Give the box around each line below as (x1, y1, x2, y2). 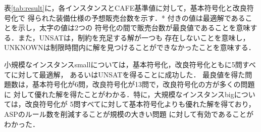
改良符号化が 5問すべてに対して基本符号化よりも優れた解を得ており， (25, 99, 255, 109)
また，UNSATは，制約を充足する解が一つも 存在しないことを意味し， (18, 32, 250, 42)
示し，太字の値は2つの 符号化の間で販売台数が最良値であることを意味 (18, 22, 250, 33)
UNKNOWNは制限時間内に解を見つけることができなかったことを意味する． (4, 42, 255, 53)
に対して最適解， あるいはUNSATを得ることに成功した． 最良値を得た (11, 69, 245, 79)
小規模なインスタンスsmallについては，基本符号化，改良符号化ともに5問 (4, 59, 242, 69)
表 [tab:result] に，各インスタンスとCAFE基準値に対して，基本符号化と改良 (4, 3, 247, 13)
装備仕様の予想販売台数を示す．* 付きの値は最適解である (56, 12, 245, 23)
